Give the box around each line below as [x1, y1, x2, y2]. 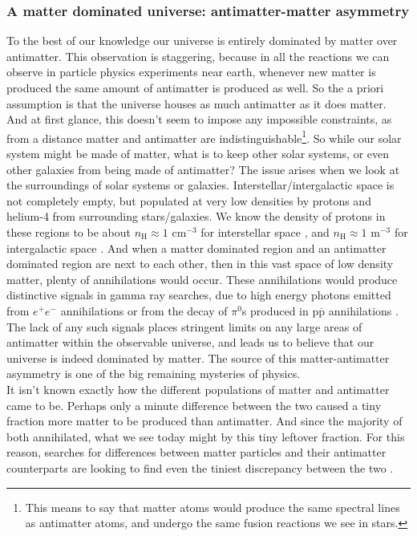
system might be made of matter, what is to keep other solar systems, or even [6, 145, 389, 162]
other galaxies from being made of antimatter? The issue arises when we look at [6, 160, 400, 177]
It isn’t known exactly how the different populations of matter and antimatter [6, 380, 390, 397]
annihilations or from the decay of [60, 302, 228, 319]
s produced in [241, 302, 309, 319]
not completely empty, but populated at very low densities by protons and [6, 192, 371, 209]
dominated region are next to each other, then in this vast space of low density [6, 255, 394, 272]
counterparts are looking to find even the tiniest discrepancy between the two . [6, 459, 394, 476]
